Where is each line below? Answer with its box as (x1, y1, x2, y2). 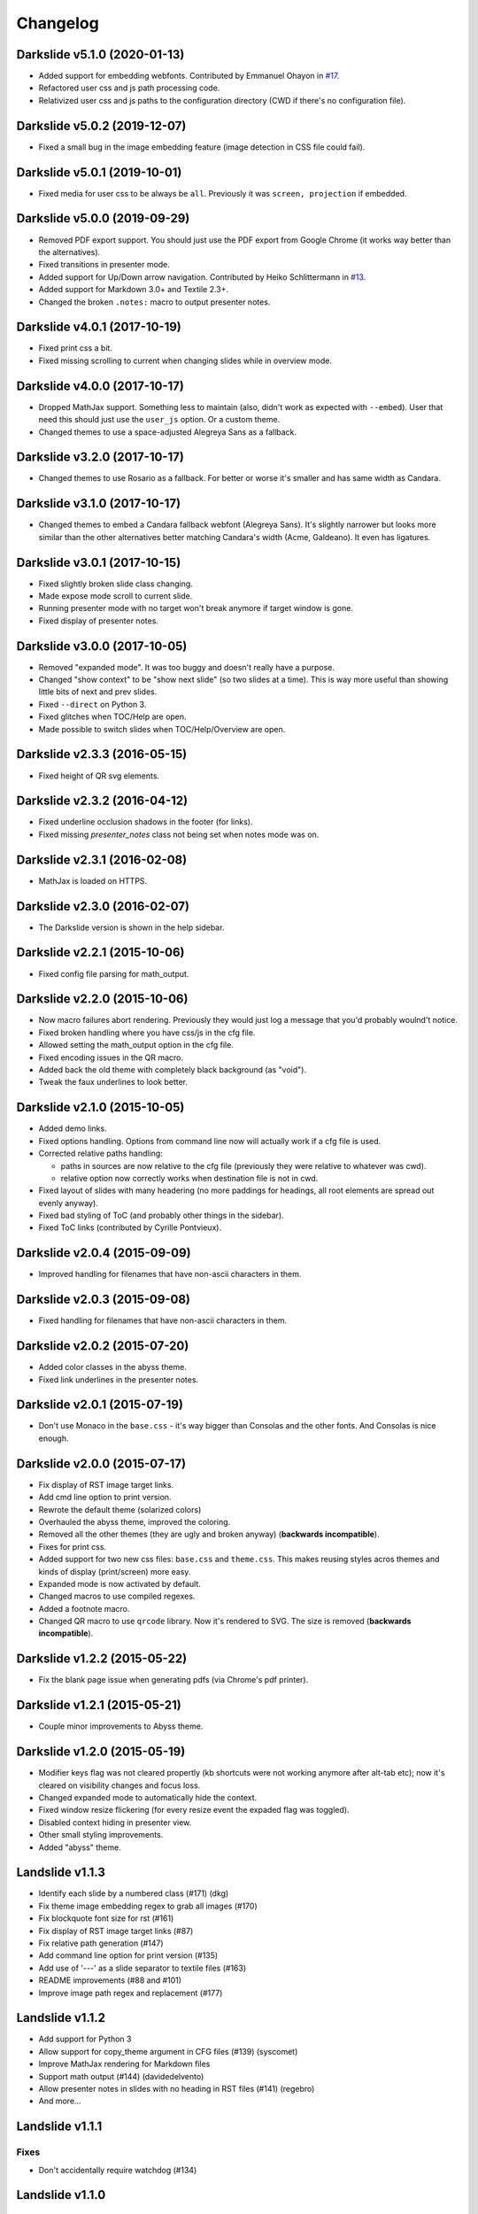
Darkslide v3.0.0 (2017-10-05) (16, 639, 188, 654)
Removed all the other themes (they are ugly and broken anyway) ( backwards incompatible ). (38, 1529, 380, 1540)
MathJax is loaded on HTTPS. (38, 875, 148, 886)
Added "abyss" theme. (38, 1842, 121, 1853)
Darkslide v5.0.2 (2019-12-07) (16, 118, 187, 133)
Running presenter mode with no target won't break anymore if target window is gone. (38, 603, 354, 614)
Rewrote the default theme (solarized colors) (38, 1504, 202, 1514)
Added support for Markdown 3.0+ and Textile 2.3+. (38, 284, 229, 295)
